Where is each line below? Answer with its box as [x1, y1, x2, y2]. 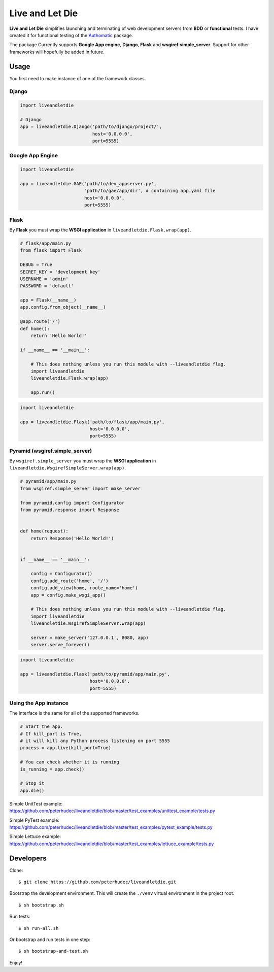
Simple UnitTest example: [9, 800, 63, 807]
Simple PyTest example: [9, 817, 59, 823]
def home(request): [20, 528, 68, 534]
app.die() [20, 787, 45, 793]
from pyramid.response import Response [20, 507, 119, 513]
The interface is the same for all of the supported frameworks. [9, 710, 140, 716]
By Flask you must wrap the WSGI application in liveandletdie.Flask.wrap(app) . [9, 226, 192, 233]
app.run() [30, 390, 55, 395]
